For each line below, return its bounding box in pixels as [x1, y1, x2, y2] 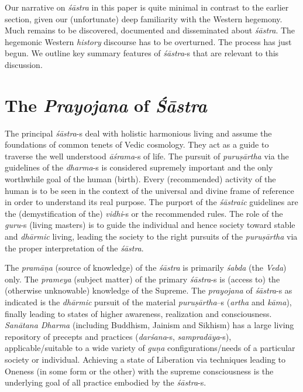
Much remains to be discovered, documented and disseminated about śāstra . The [5, 24, 295, 36]
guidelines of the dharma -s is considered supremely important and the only [5, 161, 273, 173]
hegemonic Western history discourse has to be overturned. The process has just [5, 35, 292, 47]
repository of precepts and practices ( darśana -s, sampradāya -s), [5, 330, 232, 342]
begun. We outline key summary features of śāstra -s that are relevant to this [5, 47, 279, 59]
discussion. [5, 58, 43, 70]
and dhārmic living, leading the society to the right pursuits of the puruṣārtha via [5, 230, 298, 243]
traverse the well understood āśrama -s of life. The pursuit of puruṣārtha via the [5, 149, 289, 162]
